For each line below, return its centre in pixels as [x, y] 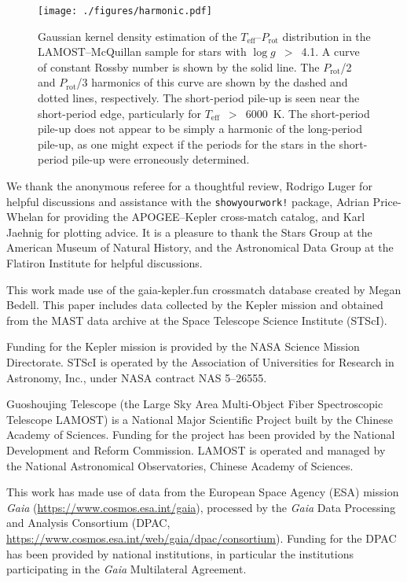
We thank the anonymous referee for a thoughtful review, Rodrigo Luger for [189, 186]
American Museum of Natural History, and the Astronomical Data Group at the [200, 247]
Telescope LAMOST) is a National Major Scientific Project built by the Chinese [200, 419]
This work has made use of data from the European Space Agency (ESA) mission [203, 492]
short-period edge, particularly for [119, 113]
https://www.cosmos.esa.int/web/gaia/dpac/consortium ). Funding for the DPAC [202, 538]
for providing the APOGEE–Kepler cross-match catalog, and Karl [206, 217]
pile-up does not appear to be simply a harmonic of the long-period [200, 129]
